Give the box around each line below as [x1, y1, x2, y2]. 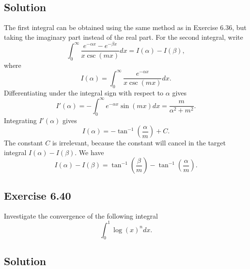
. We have [75, 147, 104, 157]
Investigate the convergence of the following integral [4, 210, 158, 221]
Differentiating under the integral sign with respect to [4, 87, 164, 97]
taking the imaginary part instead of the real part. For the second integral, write [4, 32, 243, 42]
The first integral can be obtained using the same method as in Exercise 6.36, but [4, 22, 247, 32]
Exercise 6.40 [4, 188, 71, 203]
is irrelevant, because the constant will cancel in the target [52, 138, 226, 148]
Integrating [4, 115, 37, 125]
